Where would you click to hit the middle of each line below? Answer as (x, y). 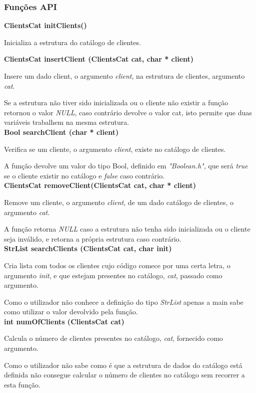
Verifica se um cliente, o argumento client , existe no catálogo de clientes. (115, 149)
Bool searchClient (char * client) (61, 132)
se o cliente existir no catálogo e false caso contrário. (84, 175)
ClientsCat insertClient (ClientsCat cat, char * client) (99, 59)
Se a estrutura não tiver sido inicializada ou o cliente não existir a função (116, 103)
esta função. (22, 384)
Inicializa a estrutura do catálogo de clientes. (72, 42)
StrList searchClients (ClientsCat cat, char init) (88, 248)
